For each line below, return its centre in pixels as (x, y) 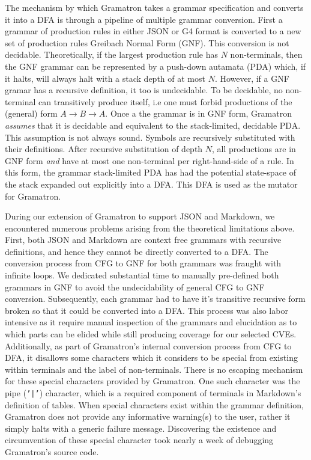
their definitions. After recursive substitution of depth (104, 149)
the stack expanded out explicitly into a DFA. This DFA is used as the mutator (151, 184)
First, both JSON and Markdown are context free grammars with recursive (143, 240)
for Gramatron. (33, 196)
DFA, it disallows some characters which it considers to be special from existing (151, 357)
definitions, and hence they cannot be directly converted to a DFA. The (137, 251)
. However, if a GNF (252, 78)
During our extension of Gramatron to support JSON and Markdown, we (140, 216)
